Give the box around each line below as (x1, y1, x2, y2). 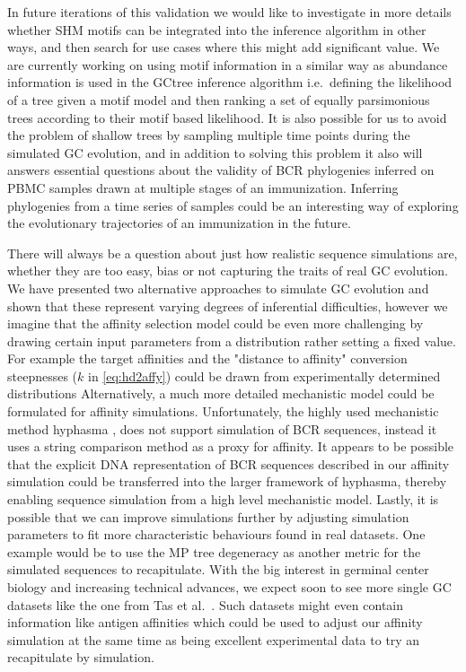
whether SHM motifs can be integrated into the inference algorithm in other (7, 20, 426, 39)
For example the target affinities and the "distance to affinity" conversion (7, 349, 408, 368)
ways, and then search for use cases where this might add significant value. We (7, 38, 440, 57)
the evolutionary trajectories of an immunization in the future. (7, 214, 351, 232)
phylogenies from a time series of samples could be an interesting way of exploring (7, 196, 459, 214)
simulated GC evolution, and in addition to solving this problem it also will (7, 143, 423, 161)
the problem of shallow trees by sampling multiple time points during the (7, 126, 410, 144)
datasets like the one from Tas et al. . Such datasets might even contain (7, 595, 403, 614)
